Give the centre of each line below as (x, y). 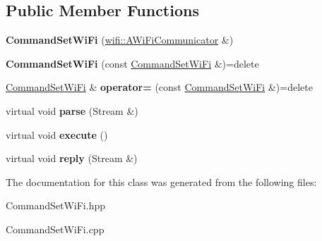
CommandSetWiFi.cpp (55, 229)
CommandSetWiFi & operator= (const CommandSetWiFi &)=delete (159, 87)
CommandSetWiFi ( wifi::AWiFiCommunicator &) (120, 40)
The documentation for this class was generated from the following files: (161, 181)
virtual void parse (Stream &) (72, 110)
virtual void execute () (57, 134)
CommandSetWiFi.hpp (56, 205)
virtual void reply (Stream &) (72, 158)
